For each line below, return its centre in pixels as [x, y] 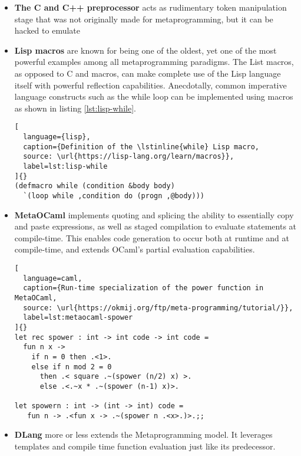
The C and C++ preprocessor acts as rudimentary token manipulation [150, 7]
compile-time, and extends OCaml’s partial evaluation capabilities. [135, 249]
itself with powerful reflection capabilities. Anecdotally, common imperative [150, 85]
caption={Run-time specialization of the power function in [143, 288]
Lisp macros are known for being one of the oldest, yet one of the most [145, 50]
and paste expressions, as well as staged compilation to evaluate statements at [156, 226]
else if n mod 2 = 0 [72, 367]
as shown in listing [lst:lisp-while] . [75, 108]
